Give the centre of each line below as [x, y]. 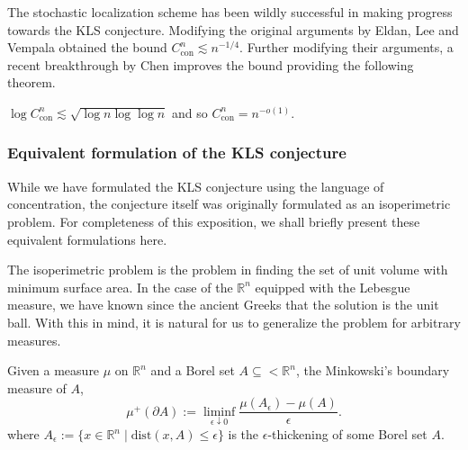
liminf [219, 412]
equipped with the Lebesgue [333, 287]
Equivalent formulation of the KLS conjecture [177, 153]
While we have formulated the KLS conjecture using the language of [196, 186]
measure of [37, 387]
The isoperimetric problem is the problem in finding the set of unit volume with [228, 270]
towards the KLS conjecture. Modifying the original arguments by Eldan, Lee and [233, 29]
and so [190, 112]
